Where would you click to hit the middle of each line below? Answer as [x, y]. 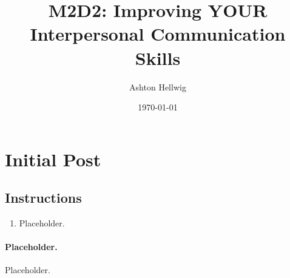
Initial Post [53, 159]
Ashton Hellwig [158, 86]
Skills [158, 57]
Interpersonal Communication [158, 34]
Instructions [43, 198]
